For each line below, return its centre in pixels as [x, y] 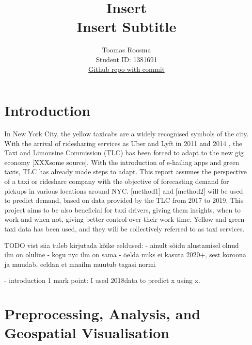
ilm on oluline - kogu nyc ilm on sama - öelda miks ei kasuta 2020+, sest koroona [125, 255]
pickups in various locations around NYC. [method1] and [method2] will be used [124, 190]
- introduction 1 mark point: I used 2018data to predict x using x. [102, 280]
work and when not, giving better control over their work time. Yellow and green [125, 219]
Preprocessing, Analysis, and [102, 314]
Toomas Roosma [126, 50]
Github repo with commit [126, 69]
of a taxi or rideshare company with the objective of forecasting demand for [117, 181]
